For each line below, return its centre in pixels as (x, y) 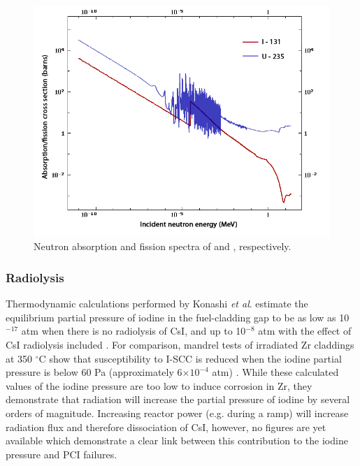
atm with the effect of (305, 331)
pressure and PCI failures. (62, 454)
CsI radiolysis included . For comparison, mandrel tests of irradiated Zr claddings (180, 345)
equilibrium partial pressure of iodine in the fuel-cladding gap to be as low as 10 (178, 317)
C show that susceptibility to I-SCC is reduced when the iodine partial (190, 358)
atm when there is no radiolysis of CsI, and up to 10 (134, 331)
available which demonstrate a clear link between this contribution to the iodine (177, 440)
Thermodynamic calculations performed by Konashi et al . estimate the (157, 304)
